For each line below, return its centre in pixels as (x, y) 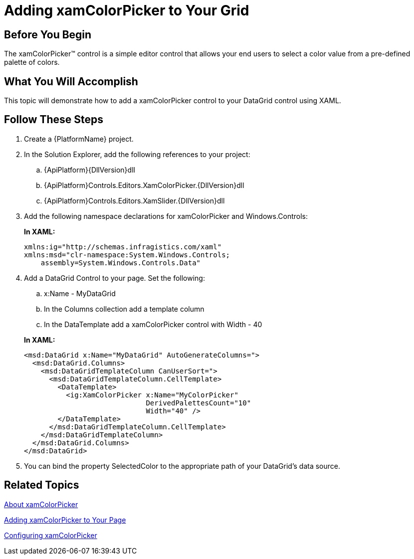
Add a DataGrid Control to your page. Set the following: (114, 278)
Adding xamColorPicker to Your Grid (127, 10)
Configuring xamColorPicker (51, 535)
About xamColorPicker (41, 504)
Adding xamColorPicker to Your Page (65, 520)
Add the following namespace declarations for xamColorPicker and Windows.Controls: (166, 216)
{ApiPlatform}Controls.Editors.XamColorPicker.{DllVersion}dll (144, 185)
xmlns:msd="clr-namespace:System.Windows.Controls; (127, 255)
